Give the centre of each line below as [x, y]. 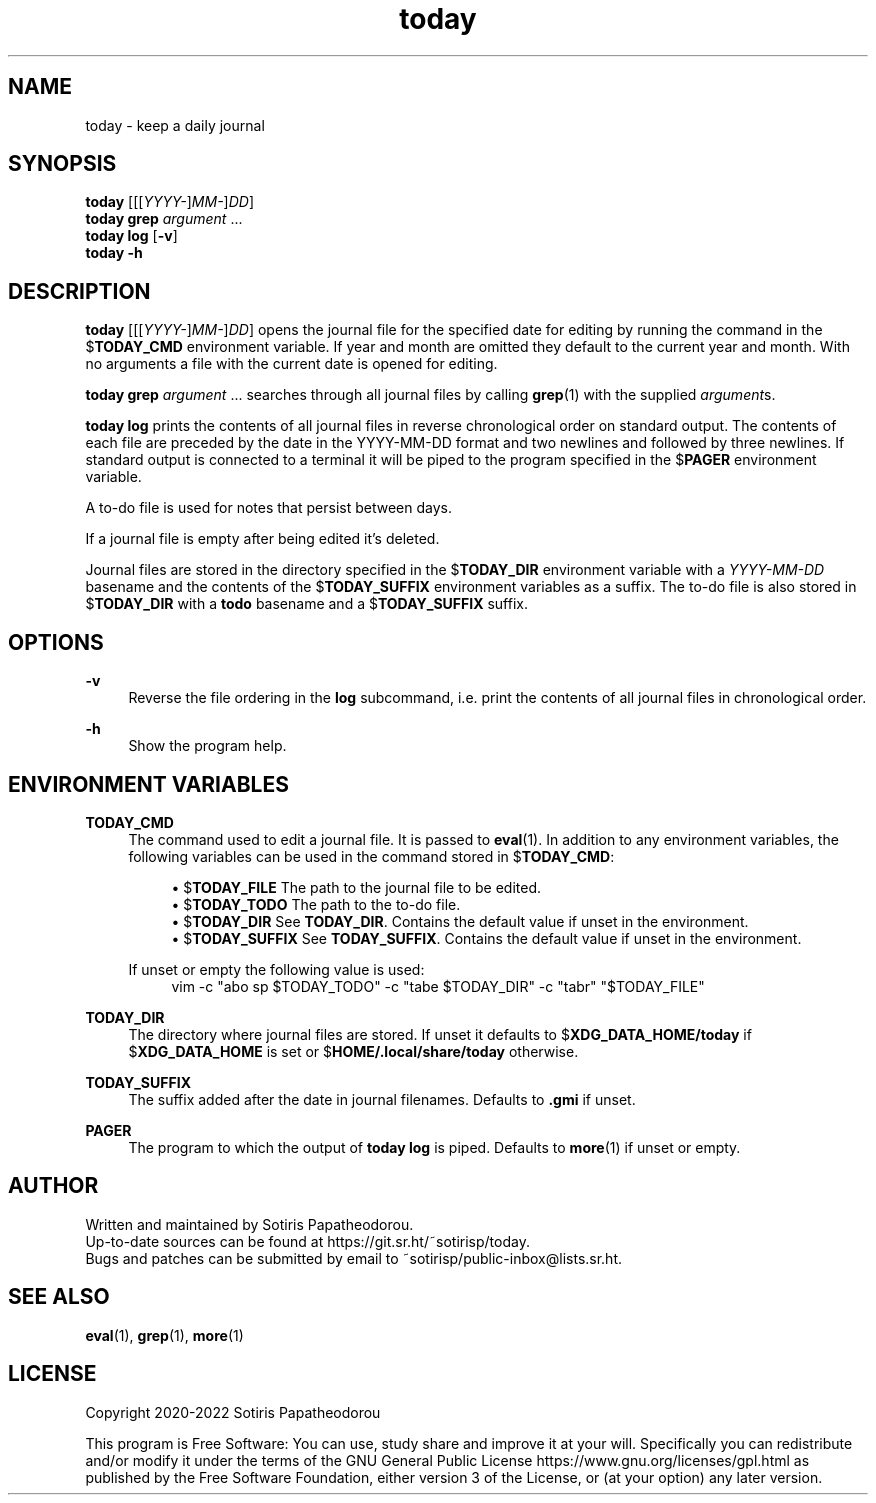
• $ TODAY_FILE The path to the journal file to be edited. [356, 887]
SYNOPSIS [62, 164]
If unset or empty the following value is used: [276, 969]
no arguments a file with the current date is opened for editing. [291, 364]
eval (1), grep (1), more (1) [164, 1335]
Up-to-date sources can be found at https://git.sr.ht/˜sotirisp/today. [307, 1241]
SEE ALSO [59, 1297]
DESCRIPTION [79, 291]
